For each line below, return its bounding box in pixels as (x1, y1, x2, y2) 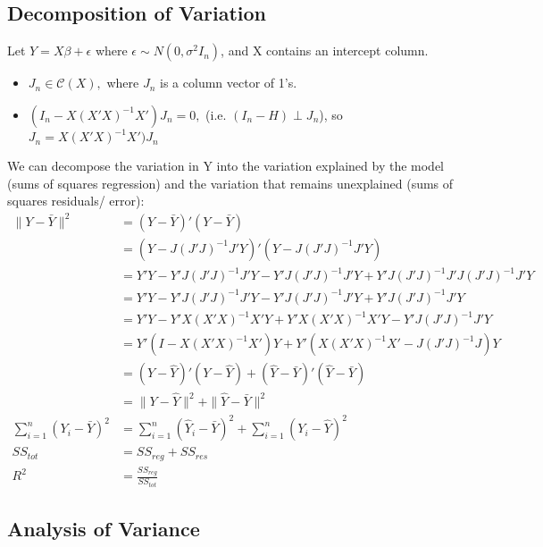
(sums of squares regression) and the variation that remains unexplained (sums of (7, 173, 454, 192)
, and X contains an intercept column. (221, 41, 429, 60)
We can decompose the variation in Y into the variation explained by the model (7, 156, 444, 175)
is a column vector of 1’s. (160, 73, 297, 92)
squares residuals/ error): (7, 191, 145, 210)
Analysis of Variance (7, 515, 200, 543)
